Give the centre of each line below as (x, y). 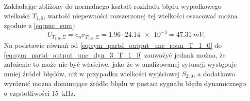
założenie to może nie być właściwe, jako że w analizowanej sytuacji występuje (120, 64)
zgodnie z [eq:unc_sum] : (40, 25)
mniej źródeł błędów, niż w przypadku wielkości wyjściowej (92, 73)
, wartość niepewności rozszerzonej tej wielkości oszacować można (141, 15)
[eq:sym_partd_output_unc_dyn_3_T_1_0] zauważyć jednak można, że (115, 54)
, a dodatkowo (214, 73)
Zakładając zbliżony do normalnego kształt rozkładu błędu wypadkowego (113, 6)
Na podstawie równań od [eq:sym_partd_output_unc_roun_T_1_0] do (113, 45)
